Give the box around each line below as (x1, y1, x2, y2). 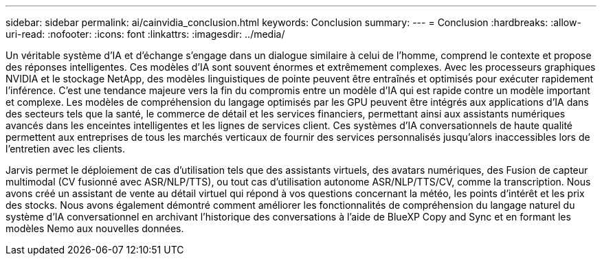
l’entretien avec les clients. (5, 143, 126, 155)
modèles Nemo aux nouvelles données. (5, 223, 184, 234)
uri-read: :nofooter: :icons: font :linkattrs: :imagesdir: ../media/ (5, 28, 285, 40)
